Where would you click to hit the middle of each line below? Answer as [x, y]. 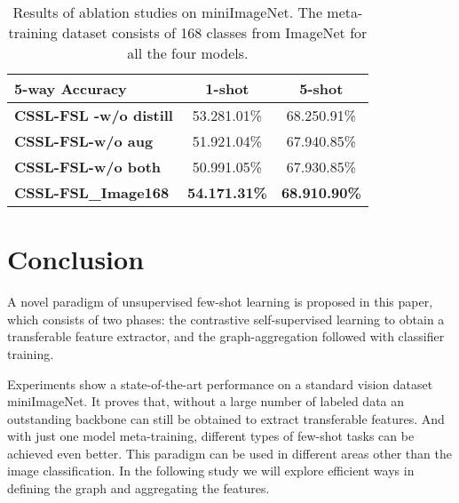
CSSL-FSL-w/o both [88, 167]
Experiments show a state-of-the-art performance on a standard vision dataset [220, 383]
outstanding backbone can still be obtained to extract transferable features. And [226, 418]
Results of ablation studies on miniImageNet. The [168, 12]
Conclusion [76, 259]
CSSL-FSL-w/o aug [84, 141]
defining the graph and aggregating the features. [138, 488]
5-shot [321, 88]
